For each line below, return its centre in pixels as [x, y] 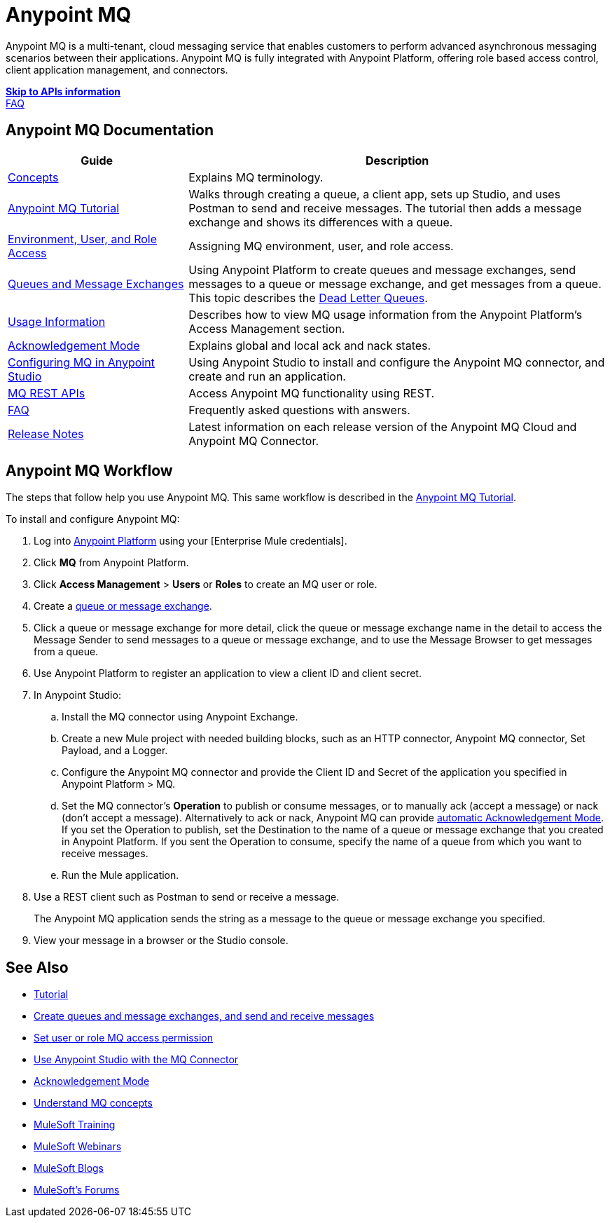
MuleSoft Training [75, 1125]
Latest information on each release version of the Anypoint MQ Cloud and [383, 426]
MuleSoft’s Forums [77, 1190]
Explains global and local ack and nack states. [310, 345]
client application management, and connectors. [117, 69]
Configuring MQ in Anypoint [81, 362]
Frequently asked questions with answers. [299, 410]
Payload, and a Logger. [115, 751]
